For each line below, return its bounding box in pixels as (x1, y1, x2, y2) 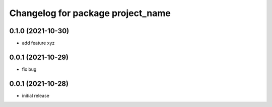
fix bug (22, 66, 37, 72)
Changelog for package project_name (9, 8, 171, 19)
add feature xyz (22, 40, 55, 46)
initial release (22, 92, 50, 98)
